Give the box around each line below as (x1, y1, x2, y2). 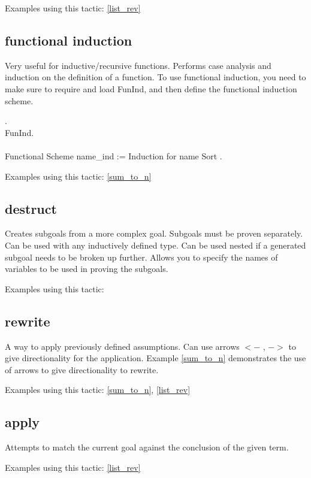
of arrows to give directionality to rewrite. (5, 363, 159, 376)
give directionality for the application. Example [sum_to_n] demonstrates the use (5, 352, 306, 364)
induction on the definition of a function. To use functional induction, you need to (5, 71, 306, 83)
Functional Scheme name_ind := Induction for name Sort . (5, 149, 222, 162)
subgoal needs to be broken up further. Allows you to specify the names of (5, 250, 278, 263)
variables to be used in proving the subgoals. (5, 262, 168, 275)
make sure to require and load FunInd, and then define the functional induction (5, 82, 297, 95)
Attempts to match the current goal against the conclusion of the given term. (5, 441, 289, 453)
